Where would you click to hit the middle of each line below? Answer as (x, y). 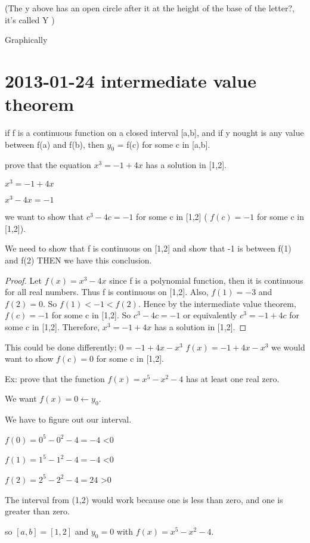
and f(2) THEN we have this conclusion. (78, 260)
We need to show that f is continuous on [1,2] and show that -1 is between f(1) (148, 248)
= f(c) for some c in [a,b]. (164, 144)
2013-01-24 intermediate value (131, 80)
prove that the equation (48, 165)
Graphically (26, 40)
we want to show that (44, 217)
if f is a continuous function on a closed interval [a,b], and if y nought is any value (154, 133)
